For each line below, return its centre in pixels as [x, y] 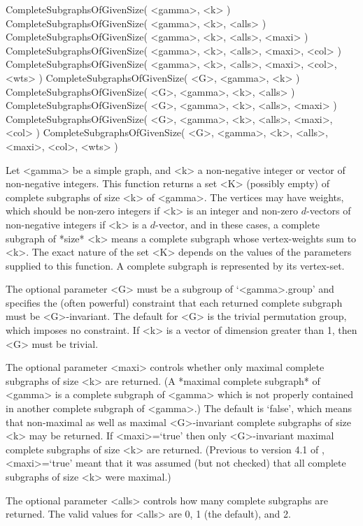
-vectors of [329, 211]
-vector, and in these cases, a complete [237, 224]
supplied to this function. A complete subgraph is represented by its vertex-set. [175, 265]
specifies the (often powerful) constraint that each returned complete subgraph [174, 302]
